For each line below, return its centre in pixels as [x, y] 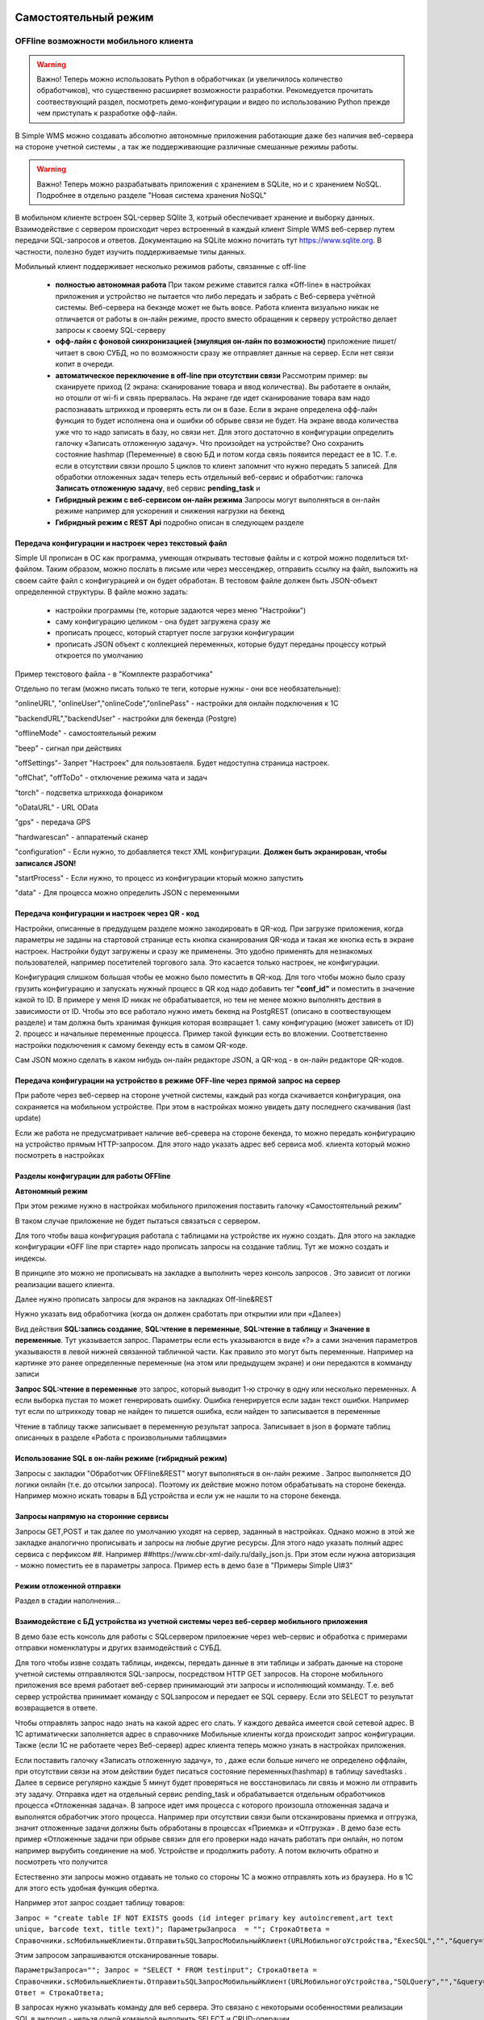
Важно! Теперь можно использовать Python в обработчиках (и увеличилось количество [190, 79]
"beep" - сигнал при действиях [69, 748]
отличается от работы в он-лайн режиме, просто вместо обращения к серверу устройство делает [226, 318]
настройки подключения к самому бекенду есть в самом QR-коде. [131, 1045]
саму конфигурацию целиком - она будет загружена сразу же [163, 621]
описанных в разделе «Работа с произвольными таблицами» [121, 1437]
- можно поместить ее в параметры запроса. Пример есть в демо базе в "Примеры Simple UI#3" [184, 1565]
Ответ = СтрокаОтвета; [60, 1993]
